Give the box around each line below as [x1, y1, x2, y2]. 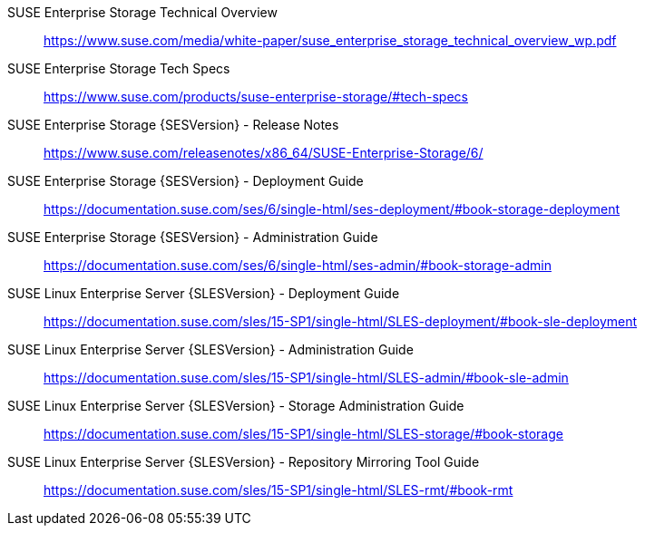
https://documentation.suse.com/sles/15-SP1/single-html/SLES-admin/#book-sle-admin [44, 370, 569, 385]
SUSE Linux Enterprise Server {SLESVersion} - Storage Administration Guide [7, 398, 464, 413]
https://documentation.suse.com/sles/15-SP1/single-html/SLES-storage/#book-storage [44, 426, 563, 441]
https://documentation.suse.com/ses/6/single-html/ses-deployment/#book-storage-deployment [44, 201, 621, 217]
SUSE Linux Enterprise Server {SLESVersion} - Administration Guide [7, 342, 414, 357]
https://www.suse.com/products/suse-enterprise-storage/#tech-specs [44, 89, 468, 104]
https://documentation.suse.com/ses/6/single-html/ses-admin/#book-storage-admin [44, 257, 552, 273]
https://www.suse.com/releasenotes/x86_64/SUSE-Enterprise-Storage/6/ [44, 145, 484, 160]
